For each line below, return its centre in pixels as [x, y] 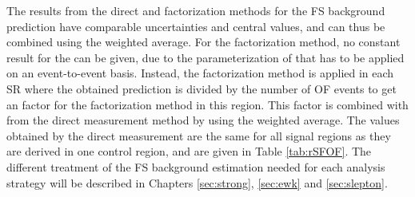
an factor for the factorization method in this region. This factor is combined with [207, 104]
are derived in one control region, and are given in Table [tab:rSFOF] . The [189, 151]
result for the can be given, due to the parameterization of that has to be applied [206, 57]
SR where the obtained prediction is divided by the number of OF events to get [202, 88]
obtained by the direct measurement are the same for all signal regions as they [199, 135]
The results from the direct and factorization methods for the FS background [196, 10]
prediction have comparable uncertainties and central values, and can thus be [196, 26]
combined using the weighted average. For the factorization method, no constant [204, 42]
